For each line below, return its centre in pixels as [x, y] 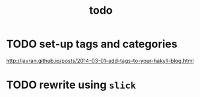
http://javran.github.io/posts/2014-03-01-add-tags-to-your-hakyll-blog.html [100, 60]
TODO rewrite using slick [71, 85]
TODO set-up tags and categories [92, 44]
